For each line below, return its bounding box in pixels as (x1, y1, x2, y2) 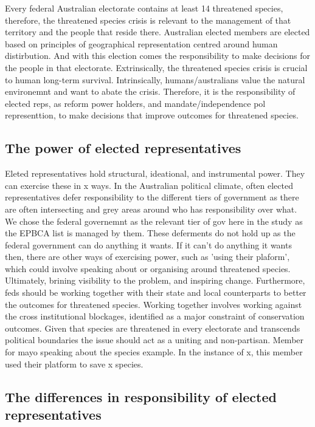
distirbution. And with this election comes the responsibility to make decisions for (5, 49, 310, 62)
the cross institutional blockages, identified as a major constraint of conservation (5, 310, 305, 323)
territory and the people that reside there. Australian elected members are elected (5, 26, 310, 38)
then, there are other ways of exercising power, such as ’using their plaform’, (5, 250, 290, 263)
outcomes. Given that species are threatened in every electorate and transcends (5, 321, 300, 334)
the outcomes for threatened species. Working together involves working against (5, 298, 302, 310)
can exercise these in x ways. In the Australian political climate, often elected (5, 179, 293, 191)
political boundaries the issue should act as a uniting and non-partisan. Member (5, 333, 304, 346)
